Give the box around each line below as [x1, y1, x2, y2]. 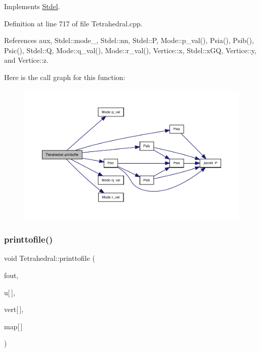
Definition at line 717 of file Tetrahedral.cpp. [4, 18, 143, 28]
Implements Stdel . [4, 1, 60, 11]
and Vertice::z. [4, 55, 49, 65]
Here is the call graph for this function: [4, 71, 125, 82]
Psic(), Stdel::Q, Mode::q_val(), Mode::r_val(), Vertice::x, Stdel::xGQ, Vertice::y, [4, 45, 256, 55]
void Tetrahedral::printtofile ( [4, 253, 95, 263]
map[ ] [4, 321, 23, 331]
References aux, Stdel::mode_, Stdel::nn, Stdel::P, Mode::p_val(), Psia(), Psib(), [4, 35, 254, 46]
